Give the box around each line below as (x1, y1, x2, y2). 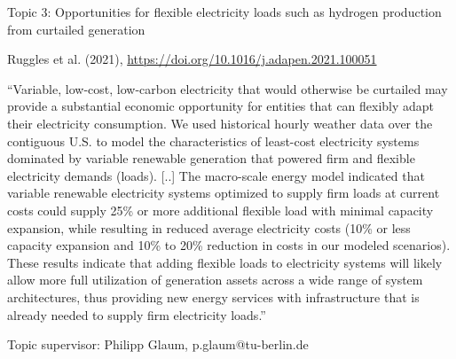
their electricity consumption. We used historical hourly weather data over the (7, 113, 433, 132)
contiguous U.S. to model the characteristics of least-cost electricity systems (7, 131, 420, 150)
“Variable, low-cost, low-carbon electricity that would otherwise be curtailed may (7, 79, 448, 98)
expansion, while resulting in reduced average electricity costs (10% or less (7, 218, 411, 237)
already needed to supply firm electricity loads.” (7, 305, 266, 324)
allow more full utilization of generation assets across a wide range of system (7, 270, 423, 289)
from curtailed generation (7, 20, 145, 38)
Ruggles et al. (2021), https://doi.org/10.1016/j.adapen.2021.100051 (7, 50, 377, 68)
